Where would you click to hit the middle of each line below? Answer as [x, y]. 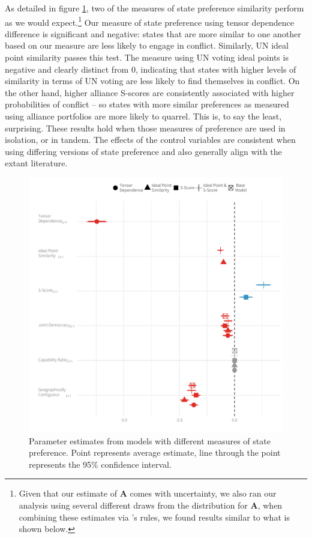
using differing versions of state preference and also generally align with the [143, 151]
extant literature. [36, 163]
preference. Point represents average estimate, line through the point [155, 452]
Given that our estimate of [68, 493]
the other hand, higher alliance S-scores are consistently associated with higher [150, 92]
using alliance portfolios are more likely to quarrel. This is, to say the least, [143, 116]
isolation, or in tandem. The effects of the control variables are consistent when [150, 140]
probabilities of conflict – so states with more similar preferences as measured [147, 104]
